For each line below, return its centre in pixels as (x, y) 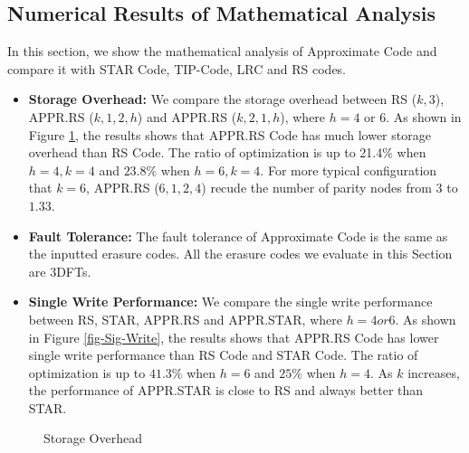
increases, (434, 372)
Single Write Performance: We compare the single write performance (230, 302)
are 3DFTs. (60, 271)
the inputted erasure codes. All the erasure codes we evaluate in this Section (240, 254)
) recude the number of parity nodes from (316, 188)
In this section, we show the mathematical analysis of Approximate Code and (222, 51)
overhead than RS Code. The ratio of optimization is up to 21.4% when (227, 152)
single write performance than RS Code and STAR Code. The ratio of (223, 355)
